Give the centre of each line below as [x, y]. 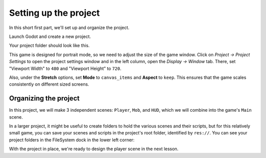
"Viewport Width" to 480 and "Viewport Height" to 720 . [65, 68]
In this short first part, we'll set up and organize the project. [69, 28]
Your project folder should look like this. [49, 46]
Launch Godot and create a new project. [50, 36]
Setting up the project [54, 13]
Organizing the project [44, 98]
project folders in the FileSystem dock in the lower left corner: [72, 140]
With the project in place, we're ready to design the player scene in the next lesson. [94, 149]
